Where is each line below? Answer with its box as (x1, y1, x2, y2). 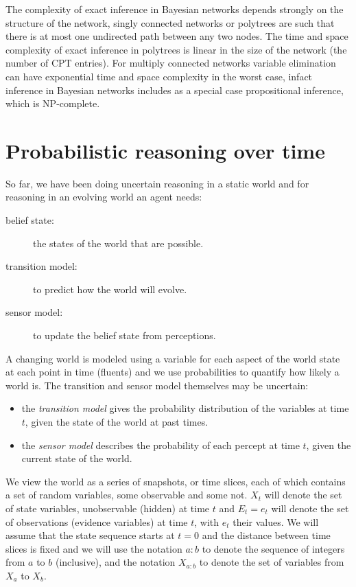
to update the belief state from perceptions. (33, 328, 216, 343)
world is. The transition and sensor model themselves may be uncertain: (5, 378, 309, 392)
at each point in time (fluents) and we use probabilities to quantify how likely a (5, 365, 340, 379)
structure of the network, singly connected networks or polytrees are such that (5, 15, 335, 30)
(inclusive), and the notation (55, 555, 176, 569)
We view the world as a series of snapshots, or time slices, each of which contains (5, 474, 346, 488)
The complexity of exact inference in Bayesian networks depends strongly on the (5, 2, 344, 16)
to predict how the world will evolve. (33, 281, 187, 296)
